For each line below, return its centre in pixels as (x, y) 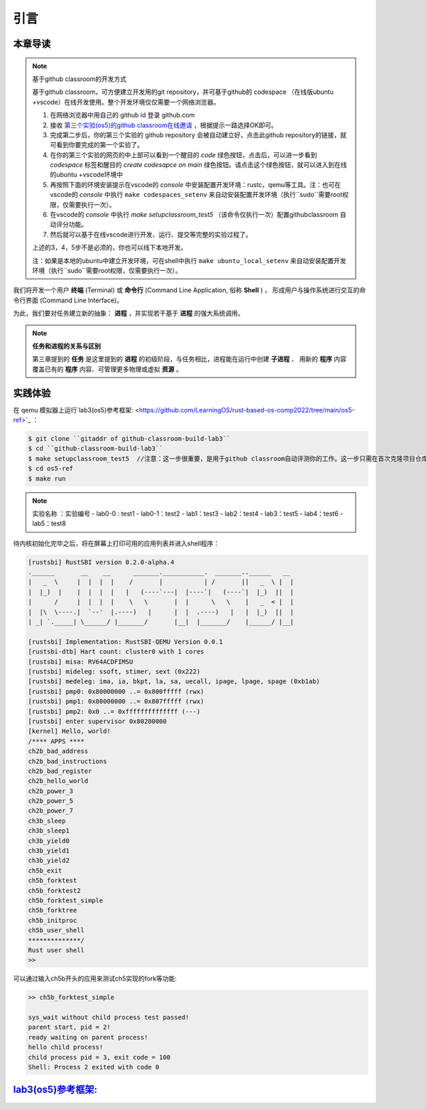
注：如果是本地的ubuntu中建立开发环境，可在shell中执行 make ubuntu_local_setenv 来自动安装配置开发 (190, 260)
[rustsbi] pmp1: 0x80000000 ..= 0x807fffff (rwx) (116, 701)
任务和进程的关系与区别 (66, 346)
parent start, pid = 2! (70, 1027)
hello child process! (66, 1047)
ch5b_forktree (53, 911)
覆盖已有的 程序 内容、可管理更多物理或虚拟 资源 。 (107, 369)
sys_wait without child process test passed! (109, 1018)
